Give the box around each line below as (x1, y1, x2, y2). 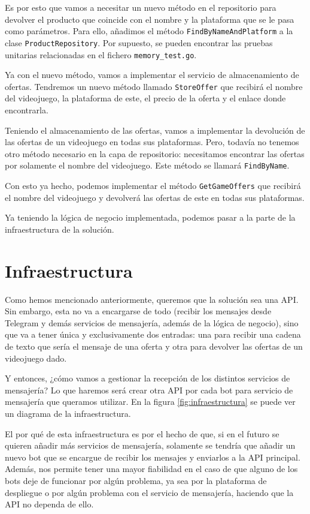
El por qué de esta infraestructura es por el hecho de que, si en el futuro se (5, 427, 279, 440)
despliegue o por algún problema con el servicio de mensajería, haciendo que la (5, 486, 294, 498)
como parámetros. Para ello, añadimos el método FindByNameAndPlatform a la (5, 25, 293, 37)
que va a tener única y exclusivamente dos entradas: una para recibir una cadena (5, 328, 301, 341)
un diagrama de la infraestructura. (5, 407, 131, 419)
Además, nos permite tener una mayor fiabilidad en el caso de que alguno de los (5, 462, 298, 475)
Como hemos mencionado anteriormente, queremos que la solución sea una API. (5, 293, 299, 305)
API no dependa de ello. (5, 498, 94, 510)
